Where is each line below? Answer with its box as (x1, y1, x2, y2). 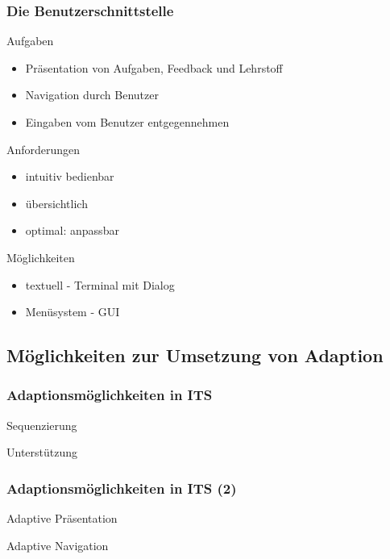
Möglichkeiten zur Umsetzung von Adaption (6, 343, 384, 368)
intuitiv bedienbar (25, 168, 114, 185)
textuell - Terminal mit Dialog (25, 276, 175, 293)
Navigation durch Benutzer (25, 86, 159, 103)
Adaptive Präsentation (6, 510, 118, 527)
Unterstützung (6, 444, 78, 461)
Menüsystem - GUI (25, 303, 120, 320)
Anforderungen (6, 140, 81, 157)
